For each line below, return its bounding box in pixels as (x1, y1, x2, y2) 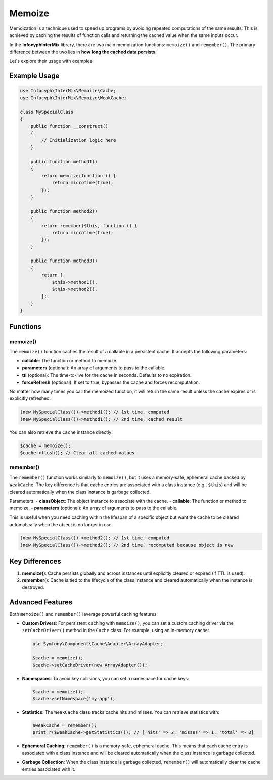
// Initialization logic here (41, 137, 116, 143)
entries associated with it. (22, 766, 76, 772)
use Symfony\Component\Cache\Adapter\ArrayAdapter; (32, 641, 164, 647)
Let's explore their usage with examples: (9, 58, 94, 64)
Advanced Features (9, 598, 73, 606)
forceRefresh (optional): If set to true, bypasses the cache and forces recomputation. (22, 379, 200, 385)
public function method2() (30, 208, 98, 214)
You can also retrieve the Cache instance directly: (9, 429, 113, 435)
